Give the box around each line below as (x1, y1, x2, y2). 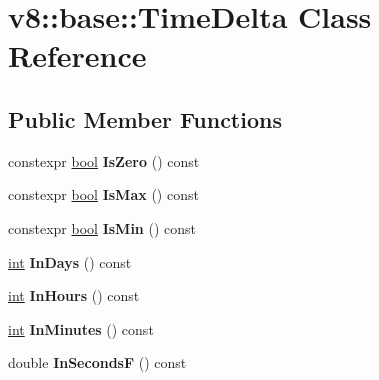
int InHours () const (8, 285, 140, 306)
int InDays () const (8, 251, 132, 272)
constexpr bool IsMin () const (8, 217, 197, 238)
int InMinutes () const (8, 318, 154, 339)
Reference (8, 35, 147, 76)
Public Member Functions (8, 103, 282, 134)
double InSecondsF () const (8, 352, 187, 373)
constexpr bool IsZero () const (8, 150, 200, 171)
